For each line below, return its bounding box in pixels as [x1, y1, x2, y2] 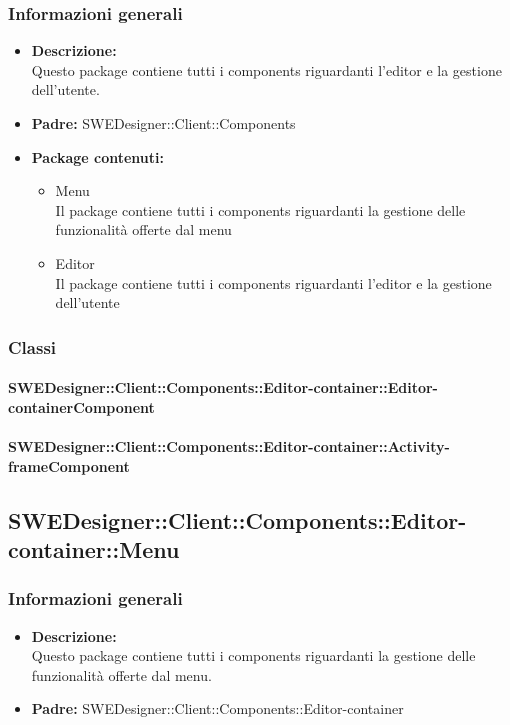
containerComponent [8, 396, 155, 417]
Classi [8, 334, 57, 359]
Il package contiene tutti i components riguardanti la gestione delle [55, 199, 466, 220]
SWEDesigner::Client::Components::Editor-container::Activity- [8, 435, 450, 456]
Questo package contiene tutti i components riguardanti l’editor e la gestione [31, 59, 502, 80]
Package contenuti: [31, 146, 164, 167]
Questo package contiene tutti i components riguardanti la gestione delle [31, 645, 476, 666]
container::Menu [8, 533, 180, 564]
